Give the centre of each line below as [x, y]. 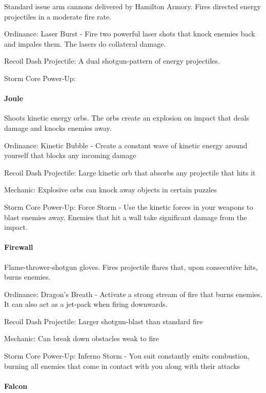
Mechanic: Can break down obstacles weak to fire [81, 338]
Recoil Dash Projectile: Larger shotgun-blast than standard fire [104, 321]
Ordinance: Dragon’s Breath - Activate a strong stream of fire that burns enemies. [133, 294]
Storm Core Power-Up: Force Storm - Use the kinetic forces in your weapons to [129, 207]
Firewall [19, 247]
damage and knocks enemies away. [58, 127]
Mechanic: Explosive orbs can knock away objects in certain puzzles [110, 190]
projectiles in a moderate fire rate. [58, 16]
